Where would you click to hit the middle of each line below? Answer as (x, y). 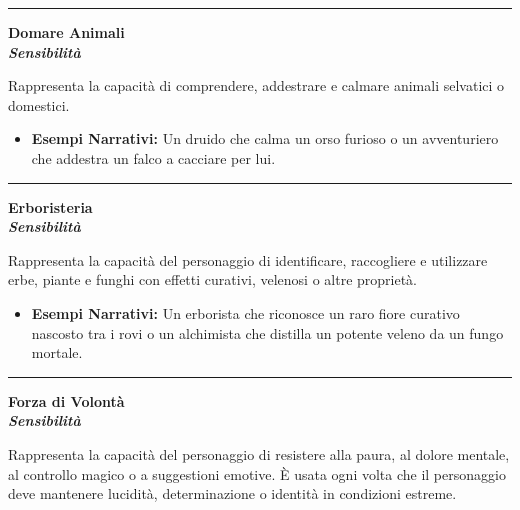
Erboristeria (50, 206)
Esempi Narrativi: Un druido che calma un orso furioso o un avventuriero (265, 138)
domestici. (39, 104)
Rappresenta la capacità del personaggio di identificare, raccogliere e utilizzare (248, 259)
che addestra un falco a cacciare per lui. (153, 157)
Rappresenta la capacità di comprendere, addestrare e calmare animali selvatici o (256, 85)
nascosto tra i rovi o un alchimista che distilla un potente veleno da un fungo (267, 332)
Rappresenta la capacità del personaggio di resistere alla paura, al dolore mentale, (259, 453)
